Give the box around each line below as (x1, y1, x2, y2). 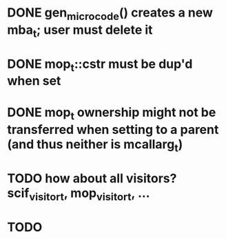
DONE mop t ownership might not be (7, 105, 216, 122)
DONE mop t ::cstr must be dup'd (7, 56, 193, 74)
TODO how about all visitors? (7, 171, 177, 186)
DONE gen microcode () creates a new (7, 5, 214, 23)
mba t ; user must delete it (7, 22, 153, 40)
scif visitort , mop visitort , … (7, 185, 150, 203)
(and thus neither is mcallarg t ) (7, 136, 183, 155)
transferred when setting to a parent (7, 122, 219, 137)
